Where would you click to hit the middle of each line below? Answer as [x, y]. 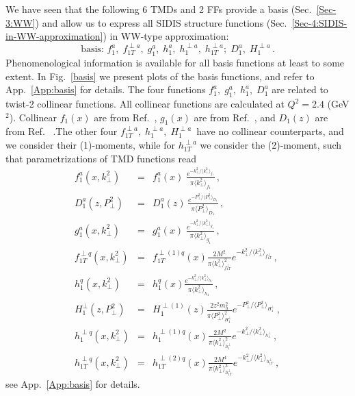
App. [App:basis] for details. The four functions [106, 89]
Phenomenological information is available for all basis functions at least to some [175, 63]
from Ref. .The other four [62, 131]
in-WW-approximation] [54, 36]
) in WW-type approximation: [166, 36]
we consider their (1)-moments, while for [90, 145]
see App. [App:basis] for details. [73, 384]
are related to [300, 89]
